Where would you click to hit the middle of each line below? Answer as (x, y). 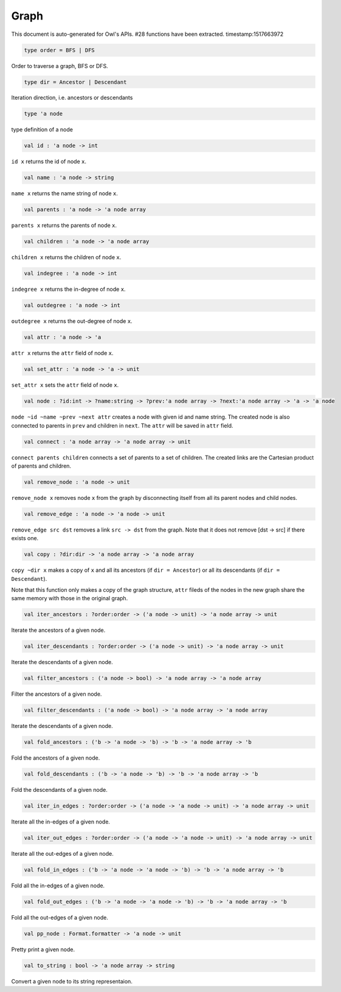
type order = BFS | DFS (60, 50)
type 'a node (43, 114)
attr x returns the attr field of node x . (62, 353)
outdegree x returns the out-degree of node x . (72, 321)
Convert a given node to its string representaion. (72, 982)
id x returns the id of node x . (49, 162)
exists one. (25, 538)
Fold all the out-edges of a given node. (60, 918)
